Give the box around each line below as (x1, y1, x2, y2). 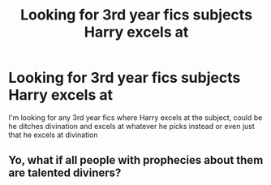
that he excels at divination (8, 130, 99, 140)
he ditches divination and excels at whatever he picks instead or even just (8, 121, 256, 131)
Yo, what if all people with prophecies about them (8, 153, 264, 167)
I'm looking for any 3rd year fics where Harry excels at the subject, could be (8, 112, 263, 123)
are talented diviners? (8, 166, 122, 180)
